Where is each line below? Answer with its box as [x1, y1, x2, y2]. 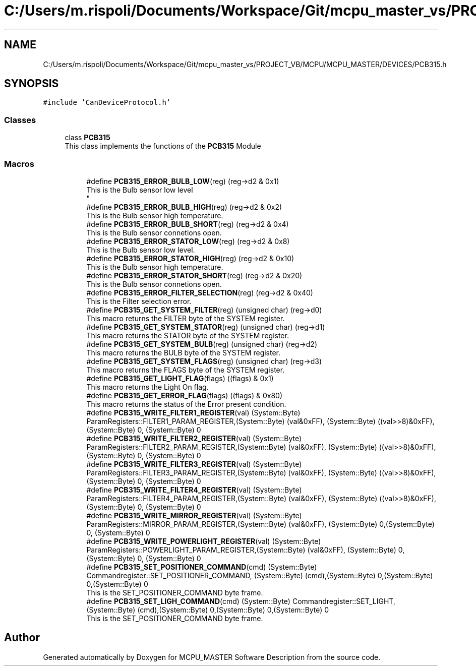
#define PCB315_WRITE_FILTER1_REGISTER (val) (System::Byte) [86, 408, 301, 417]
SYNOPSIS [4, 77, 59, 90]
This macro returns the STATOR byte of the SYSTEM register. [86, 331, 289, 340]
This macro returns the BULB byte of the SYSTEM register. [86, 348, 281, 357]
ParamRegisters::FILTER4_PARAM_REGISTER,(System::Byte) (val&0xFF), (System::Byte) [86, 494, 378, 503]
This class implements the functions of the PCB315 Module [65, 142, 261, 151]
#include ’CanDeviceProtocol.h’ [43, 98, 171, 107]
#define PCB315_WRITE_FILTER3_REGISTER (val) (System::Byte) [86, 459, 302, 468]
